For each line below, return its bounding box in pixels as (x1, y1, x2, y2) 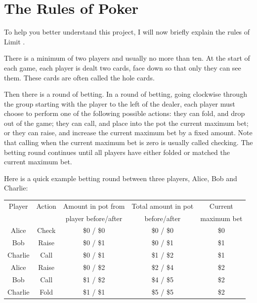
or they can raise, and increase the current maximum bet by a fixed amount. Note (4, 127, 253, 138)
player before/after (65, 213, 123, 223)
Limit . (4, 36, 25, 46)
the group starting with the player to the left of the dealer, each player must (4, 98, 235, 109)
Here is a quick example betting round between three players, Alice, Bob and (4, 173, 237, 183)
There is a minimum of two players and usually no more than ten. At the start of (4, 53, 250, 63)
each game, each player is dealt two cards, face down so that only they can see (4, 62, 241, 73)
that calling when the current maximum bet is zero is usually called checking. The (4, 137, 253, 148)
